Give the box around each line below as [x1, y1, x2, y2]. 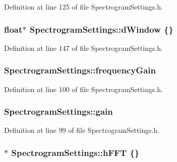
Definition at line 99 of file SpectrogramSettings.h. [4, 125, 159, 135]
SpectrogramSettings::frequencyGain [4, 64, 156, 76]
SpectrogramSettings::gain [4, 105, 113, 118]
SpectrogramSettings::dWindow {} [29, 23, 173, 35]
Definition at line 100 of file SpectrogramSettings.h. [4, 84, 163, 94]
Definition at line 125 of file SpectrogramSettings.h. [4, 2, 163, 12]
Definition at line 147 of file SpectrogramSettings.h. [4, 42, 163, 53]
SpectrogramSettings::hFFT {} [11, 146, 140, 158]
